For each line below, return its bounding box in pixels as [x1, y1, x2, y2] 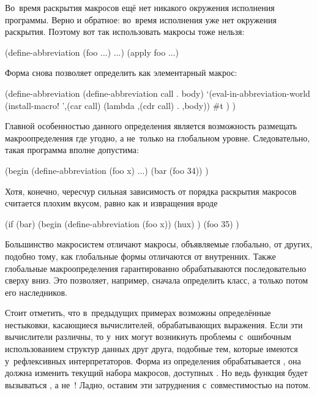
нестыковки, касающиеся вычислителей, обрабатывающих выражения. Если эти [5, 318, 303, 331]
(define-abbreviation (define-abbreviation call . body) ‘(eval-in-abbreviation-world [5, 86, 310, 99]
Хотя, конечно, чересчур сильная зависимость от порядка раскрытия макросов [5, 184, 297, 197]
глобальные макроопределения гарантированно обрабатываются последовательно [5, 261, 307, 274]
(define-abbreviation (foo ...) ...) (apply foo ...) [5, 45, 179, 58]
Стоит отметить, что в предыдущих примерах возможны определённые [5, 306, 271, 319]
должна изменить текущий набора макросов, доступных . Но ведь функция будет [5, 366, 308, 379]
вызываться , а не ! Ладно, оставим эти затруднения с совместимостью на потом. [5, 378, 311, 391]
